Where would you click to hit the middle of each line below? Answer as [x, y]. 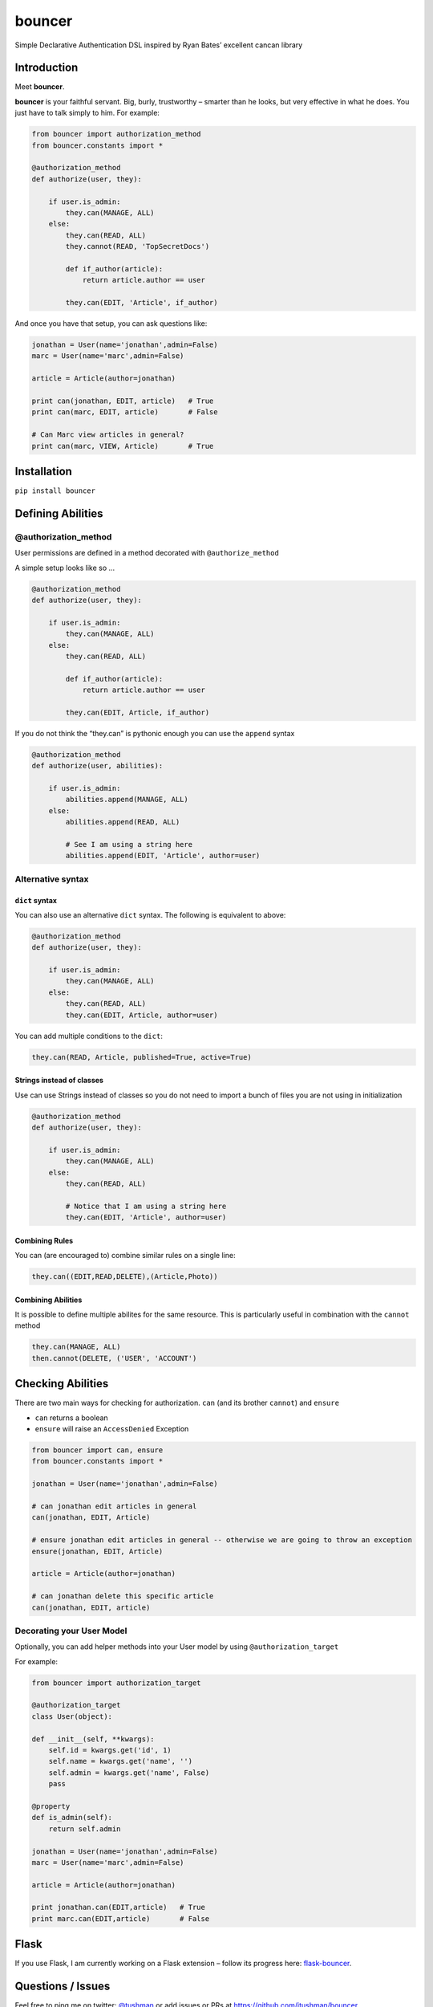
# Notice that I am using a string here [146, 1206]
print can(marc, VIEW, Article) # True [123, 446]
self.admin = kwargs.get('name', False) [129, 1773]
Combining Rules [44, 1240]
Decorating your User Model [71, 1630]
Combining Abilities [49, 1300]
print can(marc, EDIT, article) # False [125, 412]
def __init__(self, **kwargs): [93, 1739]
